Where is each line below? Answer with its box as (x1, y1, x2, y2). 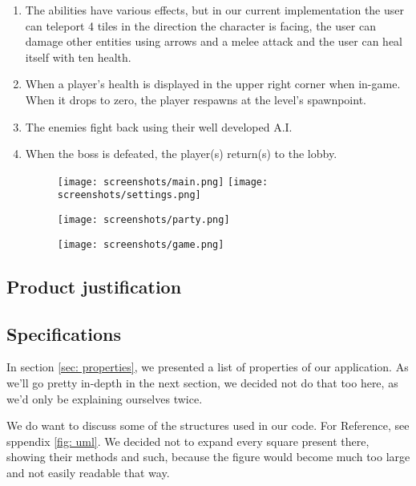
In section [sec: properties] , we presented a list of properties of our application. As (6, 358, 409, 375)
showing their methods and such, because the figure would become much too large (6, 448, 410, 465)
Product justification (6, 273, 182, 298)
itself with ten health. (25, 48, 131, 65)
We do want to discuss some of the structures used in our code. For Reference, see (6, 417, 410, 434)
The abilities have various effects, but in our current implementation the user (25, 2, 405, 18)
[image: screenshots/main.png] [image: (57, 176, 269, 188)
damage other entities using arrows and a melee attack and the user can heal (25, 33, 402, 50)
